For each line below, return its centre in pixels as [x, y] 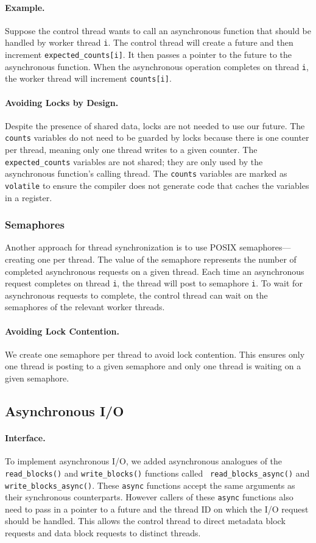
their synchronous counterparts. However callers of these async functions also [149, 497]
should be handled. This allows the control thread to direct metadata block [145, 521]
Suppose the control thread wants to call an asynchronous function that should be [158, 30]
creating [20, 259]
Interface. [25, 438]
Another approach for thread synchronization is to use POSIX [121, 247]
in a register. [29, 197]
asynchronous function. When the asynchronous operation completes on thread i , [157, 66]
